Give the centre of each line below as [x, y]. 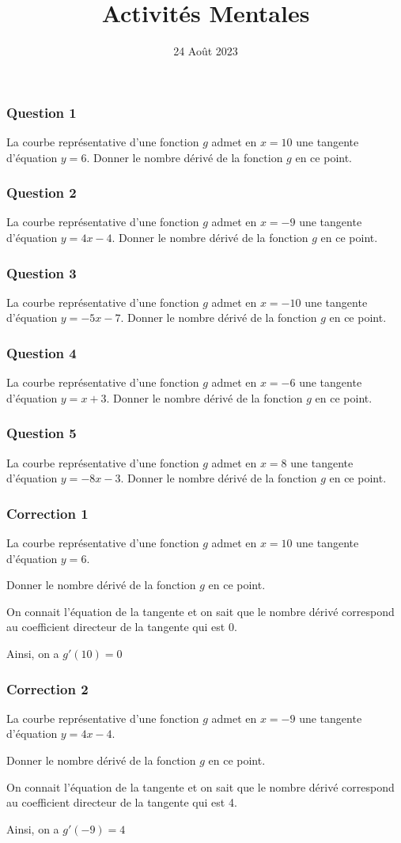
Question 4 [42, 352]
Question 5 [42, 433]
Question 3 [42, 272]
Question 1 [42, 112]
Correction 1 [47, 513]
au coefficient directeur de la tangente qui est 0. [122, 627]
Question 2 [42, 193]
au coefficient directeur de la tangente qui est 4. [122, 802]
